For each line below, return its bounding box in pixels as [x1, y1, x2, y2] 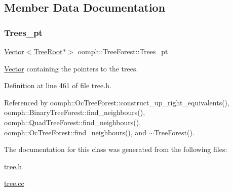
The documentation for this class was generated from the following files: [4, 144, 227, 155]
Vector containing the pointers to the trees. [4, 63, 138, 73]
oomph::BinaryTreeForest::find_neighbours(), [4, 107, 145, 118]
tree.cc [4, 178, 24, 188]
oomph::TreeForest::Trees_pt [77, 46, 168, 56]
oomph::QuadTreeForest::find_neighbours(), [4, 117, 141, 127]
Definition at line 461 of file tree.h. [4, 80, 111, 91]
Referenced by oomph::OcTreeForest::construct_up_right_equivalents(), [4, 97, 229, 107]
